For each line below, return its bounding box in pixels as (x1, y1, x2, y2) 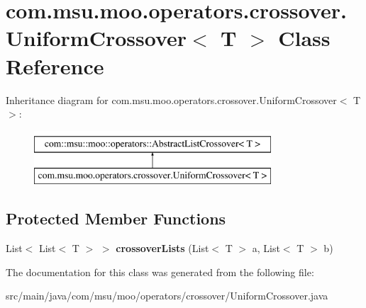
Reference (6, 51, 104, 80)
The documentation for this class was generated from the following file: (6, 264, 314, 279)
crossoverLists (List (116, 241, 209, 256)
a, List (252, 241, 280, 256)
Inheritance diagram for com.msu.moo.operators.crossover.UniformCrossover (6, 92, 337, 107)
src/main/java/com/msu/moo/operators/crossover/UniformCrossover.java (6, 288, 328, 303)
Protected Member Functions (6, 207, 226, 229)
